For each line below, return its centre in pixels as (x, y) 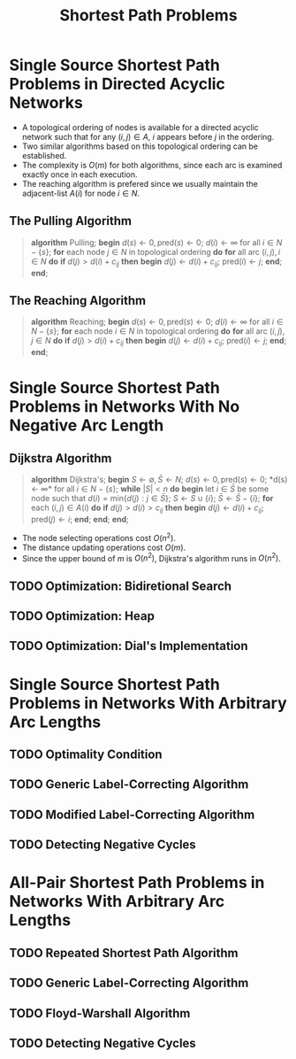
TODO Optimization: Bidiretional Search (121, 586)
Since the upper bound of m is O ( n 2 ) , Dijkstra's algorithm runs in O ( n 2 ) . (151, 557)
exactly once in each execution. (80, 174)
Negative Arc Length (87, 425)
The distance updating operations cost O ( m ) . (104, 547)
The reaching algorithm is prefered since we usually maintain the (140, 183)
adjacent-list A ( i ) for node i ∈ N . (80, 193)
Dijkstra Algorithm (61, 458)
